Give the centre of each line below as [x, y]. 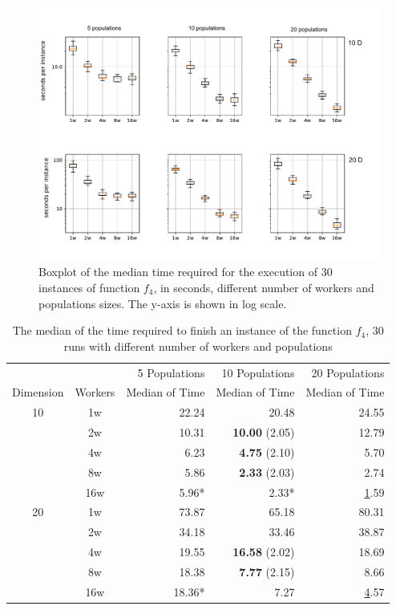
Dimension [38, 392]
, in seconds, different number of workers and [264, 287]
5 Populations [171, 372]
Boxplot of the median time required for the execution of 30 [186, 272]
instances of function [89, 287]
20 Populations [348, 372]
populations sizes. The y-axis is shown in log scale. [163, 303]
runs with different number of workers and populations [198, 346]
